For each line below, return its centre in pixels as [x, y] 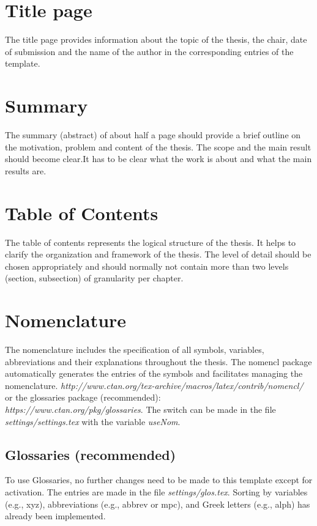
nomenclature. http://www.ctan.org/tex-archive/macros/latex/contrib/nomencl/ [154, 385]
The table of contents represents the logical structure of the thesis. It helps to [151, 242]
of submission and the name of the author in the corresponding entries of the [149, 51]
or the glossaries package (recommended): [83, 397]
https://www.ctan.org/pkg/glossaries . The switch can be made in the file [140, 409]
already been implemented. [55, 516]
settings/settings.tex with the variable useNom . [93, 421]
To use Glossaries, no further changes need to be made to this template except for [159, 480]
